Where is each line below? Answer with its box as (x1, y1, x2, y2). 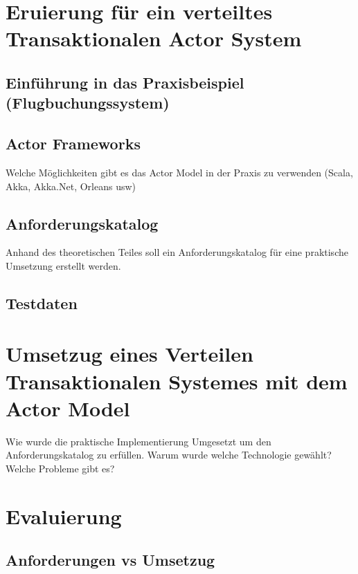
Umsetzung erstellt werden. (6, 258, 121, 272)
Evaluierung (6, 501, 122, 530)
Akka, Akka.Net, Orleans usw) (6, 178, 136, 193)
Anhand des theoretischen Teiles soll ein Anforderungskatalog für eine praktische (6, 245, 348, 259)
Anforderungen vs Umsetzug (6, 549, 215, 571)
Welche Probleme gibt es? (6, 461, 115, 475)
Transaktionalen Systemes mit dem (6, 367, 348, 395)
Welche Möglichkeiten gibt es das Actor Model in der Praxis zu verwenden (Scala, (6, 165, 353, 179)
